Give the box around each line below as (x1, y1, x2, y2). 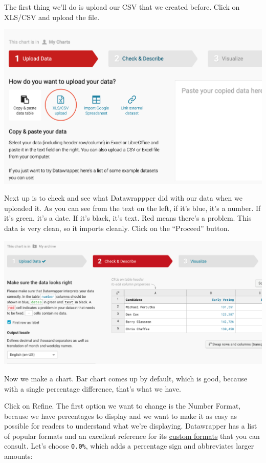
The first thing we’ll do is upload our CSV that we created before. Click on (4, 2, 240, 12)
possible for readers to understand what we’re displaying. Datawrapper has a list (4, 420, 257, 431)
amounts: (4, 451, 33, 461)
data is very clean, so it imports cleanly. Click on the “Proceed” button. (4, 223, 230, 234)
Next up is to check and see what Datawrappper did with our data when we (4, 192, 242, 203)
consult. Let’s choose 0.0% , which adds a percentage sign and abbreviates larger (4, 440, 254, 451)
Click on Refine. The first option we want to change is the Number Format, (4, 400, 241, 411)
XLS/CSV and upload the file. (4, 11, 100, 22)
